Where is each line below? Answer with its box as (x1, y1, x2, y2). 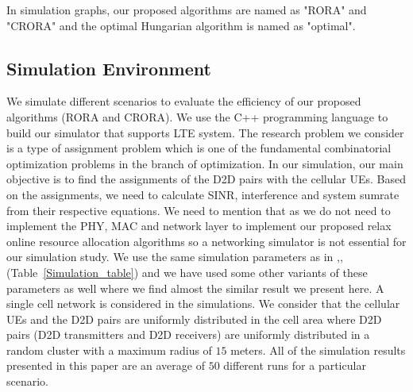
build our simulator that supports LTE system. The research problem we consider (6, 124, 404, 140)
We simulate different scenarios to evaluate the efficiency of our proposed (6, 93, 361, 110)
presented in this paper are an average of (6, 357, 205, 374)
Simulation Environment (6, 56, 211, 80)
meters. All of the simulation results (230, 341, 406, 358)
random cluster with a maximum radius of (6, 341, 212, 358)
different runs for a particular (223, 357, 366, 374)
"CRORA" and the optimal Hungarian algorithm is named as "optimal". (6, 17, 356, 33)
